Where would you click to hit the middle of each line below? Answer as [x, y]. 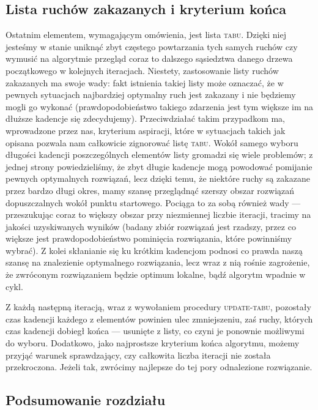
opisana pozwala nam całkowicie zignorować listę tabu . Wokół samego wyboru [152, 142]
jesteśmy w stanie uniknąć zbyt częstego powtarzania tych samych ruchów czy [152, 46]
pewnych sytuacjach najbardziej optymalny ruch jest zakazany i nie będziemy [151, 95]
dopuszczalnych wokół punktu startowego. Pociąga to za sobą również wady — [153, 202]
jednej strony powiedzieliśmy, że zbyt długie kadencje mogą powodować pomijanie [159, 166]
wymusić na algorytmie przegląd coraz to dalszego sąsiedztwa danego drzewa [149, 58]
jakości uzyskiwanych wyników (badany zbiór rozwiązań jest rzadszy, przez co [151, 226]
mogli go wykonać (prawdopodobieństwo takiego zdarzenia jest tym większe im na [160, 106]
